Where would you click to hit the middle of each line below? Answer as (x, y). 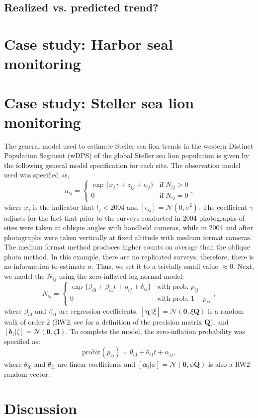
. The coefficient (222, 207)
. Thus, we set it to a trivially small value (155, 266)
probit (91, 353)
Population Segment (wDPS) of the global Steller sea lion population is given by (127, 155)
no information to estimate (45, 266)
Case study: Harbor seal (88, 43)
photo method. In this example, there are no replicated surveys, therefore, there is (129, 256)
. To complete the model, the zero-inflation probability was (156, 331)
